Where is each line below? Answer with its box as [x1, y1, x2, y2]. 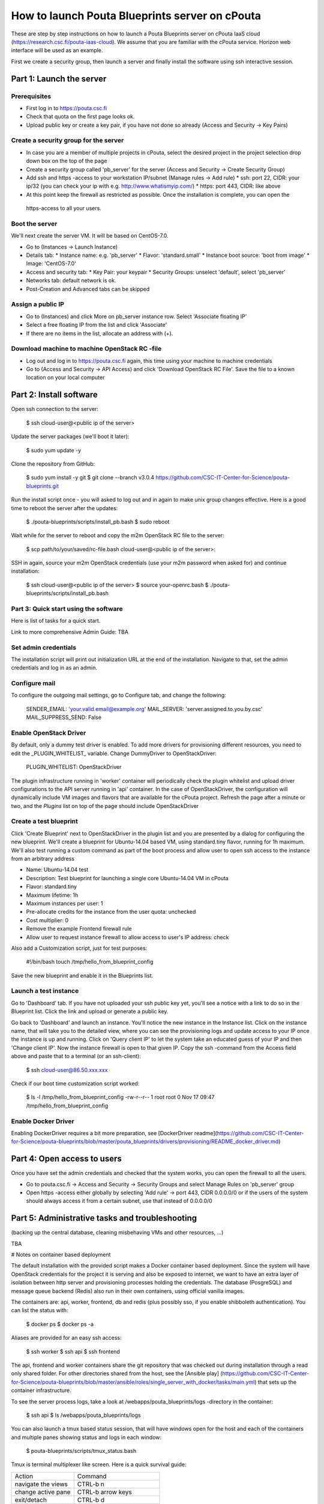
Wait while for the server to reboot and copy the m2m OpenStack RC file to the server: [11, 532, 224, 539]
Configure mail [11, 679, 56, 688]
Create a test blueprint [11, 817, 78, 825]
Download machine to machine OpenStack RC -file [11, 345, 162, 353]
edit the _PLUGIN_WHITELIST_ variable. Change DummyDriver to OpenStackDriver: [11, 750, 217, 757]
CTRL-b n [77, 1480, 104, 1488]
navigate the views [14, 1480, 68, 1488]
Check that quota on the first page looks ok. [26, 113, 135, 120]
